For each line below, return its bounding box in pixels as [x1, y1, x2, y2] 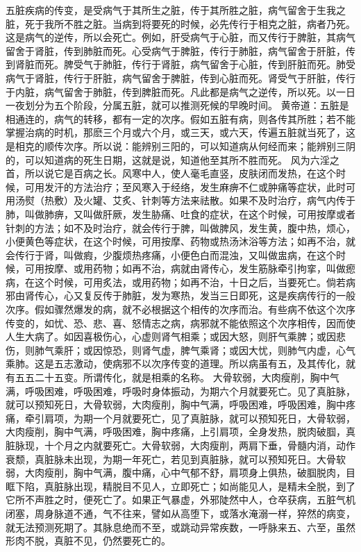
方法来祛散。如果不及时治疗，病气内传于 [170, 193, 355, 208]
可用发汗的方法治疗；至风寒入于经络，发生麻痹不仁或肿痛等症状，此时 [24, 179, 346, 194]
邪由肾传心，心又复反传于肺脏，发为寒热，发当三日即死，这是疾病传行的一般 [6, 288, 355, 303]
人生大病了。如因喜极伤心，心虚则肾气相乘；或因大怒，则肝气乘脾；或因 [6, 329, 336, 344]
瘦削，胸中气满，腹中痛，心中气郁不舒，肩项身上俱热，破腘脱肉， [44, 465, 346, 480]
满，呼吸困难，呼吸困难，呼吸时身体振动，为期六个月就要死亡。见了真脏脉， [6, 383, 355, 398]
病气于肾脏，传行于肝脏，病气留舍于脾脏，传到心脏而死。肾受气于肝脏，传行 [6, 70, 355, 85]
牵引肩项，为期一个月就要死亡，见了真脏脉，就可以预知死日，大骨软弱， [24, 410, 355, 425]
